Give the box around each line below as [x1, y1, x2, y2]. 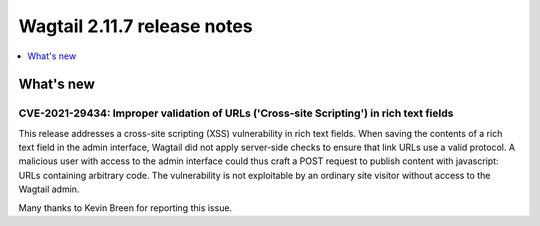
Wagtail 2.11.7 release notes [18, 15, 254, 37]
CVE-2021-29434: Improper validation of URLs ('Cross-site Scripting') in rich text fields [18, 106, 454, 120]
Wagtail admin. [18, 183, 80, 195]
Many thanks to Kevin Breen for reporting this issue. [18, 201, 233, 214]
